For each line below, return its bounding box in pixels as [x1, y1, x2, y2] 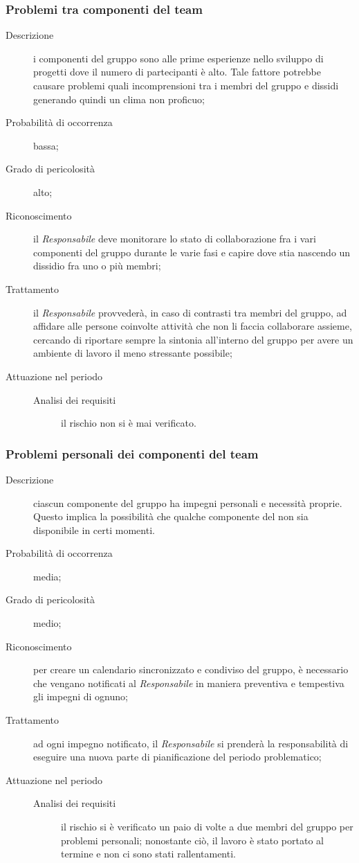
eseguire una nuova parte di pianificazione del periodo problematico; [33, 749, 322, 764]
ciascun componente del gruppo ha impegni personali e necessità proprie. [33, 495, 342, 510]
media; [33, 569, 62, 583]
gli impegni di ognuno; [33, 689, 128, 704]
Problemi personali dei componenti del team [6, 445, 259, 462]
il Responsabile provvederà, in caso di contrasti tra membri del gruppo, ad [33, 305, 347, 319]
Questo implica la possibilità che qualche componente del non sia [33, 509, 309, 524]
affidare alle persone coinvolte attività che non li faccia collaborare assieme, [33, 319, 352, 333]
